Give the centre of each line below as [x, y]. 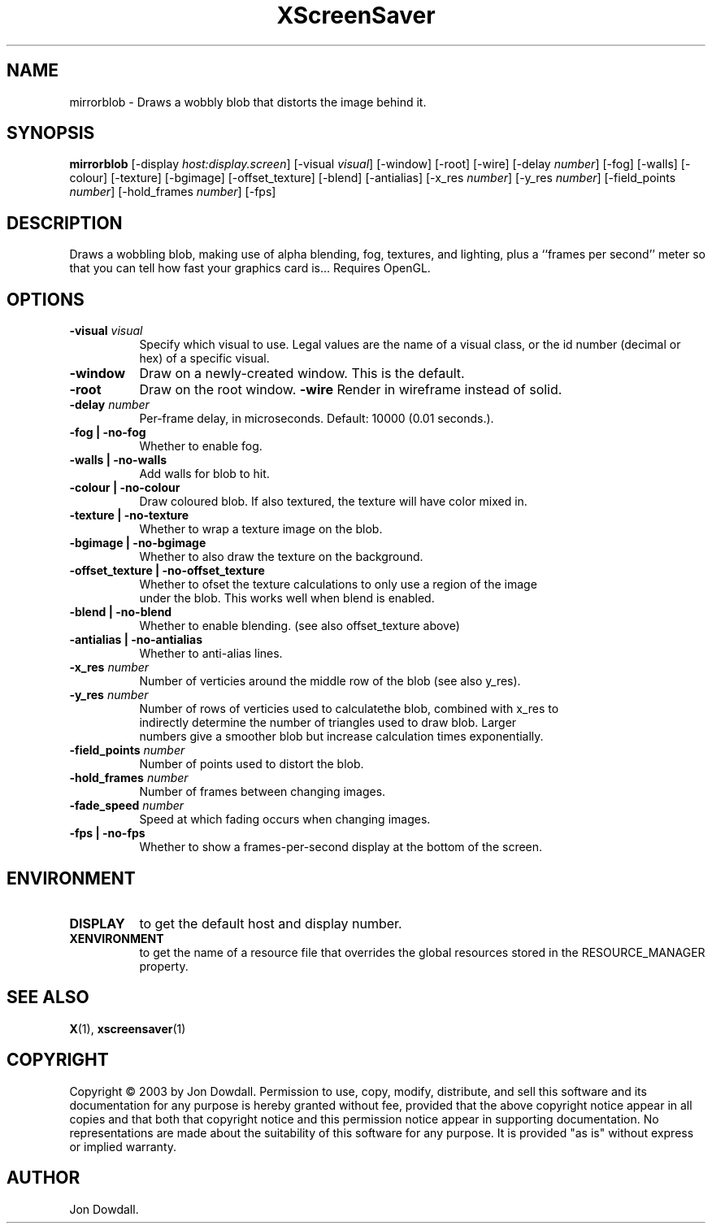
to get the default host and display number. [271, 923]
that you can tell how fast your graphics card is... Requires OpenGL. [250, 268]
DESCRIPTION [65, 223]
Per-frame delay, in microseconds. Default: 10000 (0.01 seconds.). [317, 419]
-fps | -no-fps [107, 833]
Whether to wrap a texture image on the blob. [261, 529]
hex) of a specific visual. [204, 359]
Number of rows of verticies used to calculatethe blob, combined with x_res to [349, 709]
